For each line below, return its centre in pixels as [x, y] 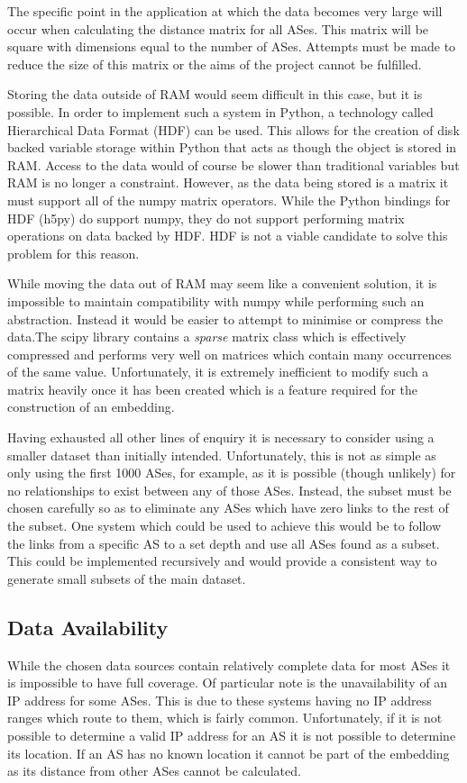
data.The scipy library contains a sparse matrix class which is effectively [207, 337]
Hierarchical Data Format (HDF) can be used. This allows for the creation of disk [233, 129]
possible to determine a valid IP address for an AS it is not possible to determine [232, 735]
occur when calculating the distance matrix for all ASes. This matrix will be [218, 28]
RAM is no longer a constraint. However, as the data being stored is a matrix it [228, 182]
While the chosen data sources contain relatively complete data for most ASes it [229, 665]
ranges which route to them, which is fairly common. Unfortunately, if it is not [225, 718]
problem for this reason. [73, 253]
